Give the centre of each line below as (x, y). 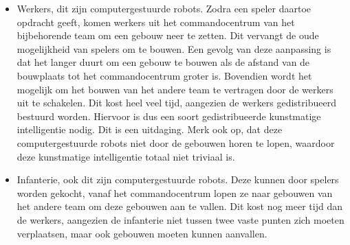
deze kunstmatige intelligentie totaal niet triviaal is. (126, 156)
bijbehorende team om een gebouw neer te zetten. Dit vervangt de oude (168, 35)
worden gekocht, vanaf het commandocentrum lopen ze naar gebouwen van (175, 192)
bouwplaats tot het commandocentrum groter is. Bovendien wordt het (164, 75)
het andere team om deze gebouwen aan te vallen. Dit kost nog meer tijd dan (179, 206)
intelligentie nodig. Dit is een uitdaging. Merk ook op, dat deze (150, 129)
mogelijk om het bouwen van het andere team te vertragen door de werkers (175, 89)
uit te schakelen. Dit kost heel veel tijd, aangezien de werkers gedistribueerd (176, 103)
